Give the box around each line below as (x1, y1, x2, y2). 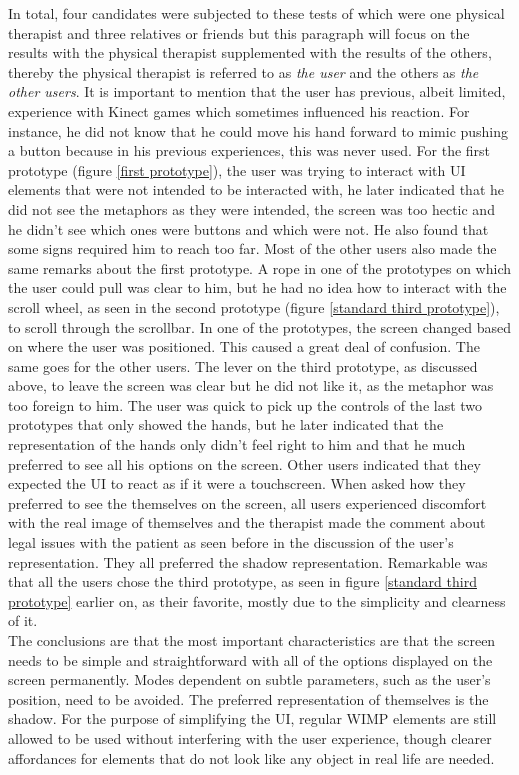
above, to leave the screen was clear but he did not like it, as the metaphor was (8, 375, 494, 396)
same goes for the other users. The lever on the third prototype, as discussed (8, 355, 478, 376)
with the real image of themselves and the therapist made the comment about (8, 512, 486, 533)
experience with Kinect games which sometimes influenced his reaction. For (8, 100, 470, 121)
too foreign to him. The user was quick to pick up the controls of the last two (8, 394, 483, 415)
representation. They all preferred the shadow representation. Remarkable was (8, 551, 488, 572)
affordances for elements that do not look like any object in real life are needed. (8, 747, 495, 768)
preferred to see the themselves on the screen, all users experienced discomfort (8, 492, 487, 513)
